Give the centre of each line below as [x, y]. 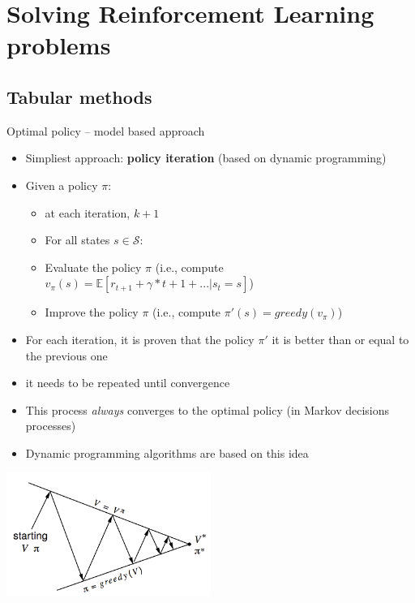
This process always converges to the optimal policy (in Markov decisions [207, 409]
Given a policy [62, 185]
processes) [51, 426]
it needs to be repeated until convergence [128, 383]
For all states [77, 240]
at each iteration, [88, 212]
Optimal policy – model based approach [106, 130]
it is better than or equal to [340, 339]
